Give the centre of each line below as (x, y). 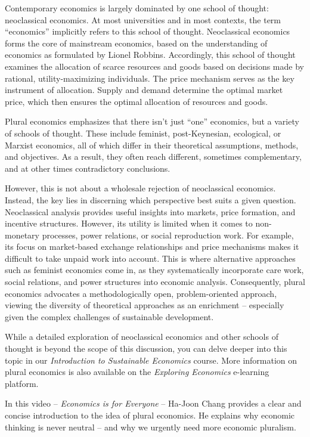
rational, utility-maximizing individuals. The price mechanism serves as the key (150, 78)
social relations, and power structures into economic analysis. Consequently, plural (155, 282)
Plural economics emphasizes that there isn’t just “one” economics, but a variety (152, 121)
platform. (22, 383)
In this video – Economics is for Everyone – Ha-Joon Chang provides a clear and (153, 403)
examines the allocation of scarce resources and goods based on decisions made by (154, 66)
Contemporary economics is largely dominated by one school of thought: (137, 8)
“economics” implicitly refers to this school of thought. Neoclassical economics (148, 31)
